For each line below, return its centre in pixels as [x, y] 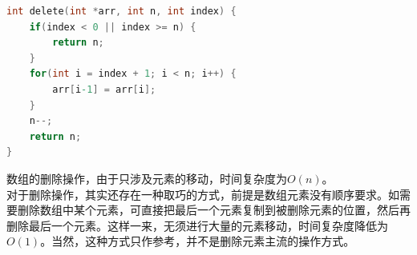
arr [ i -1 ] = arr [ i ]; [104, 89]
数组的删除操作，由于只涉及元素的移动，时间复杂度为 [147, 178]
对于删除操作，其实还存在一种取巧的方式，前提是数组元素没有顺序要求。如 [203, 194]
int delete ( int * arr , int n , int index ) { [121, 11]
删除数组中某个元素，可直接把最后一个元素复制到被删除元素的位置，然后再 [214, 210]
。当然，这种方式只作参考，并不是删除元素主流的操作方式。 [198, 241]
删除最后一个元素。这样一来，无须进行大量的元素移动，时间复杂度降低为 [197, 225]
